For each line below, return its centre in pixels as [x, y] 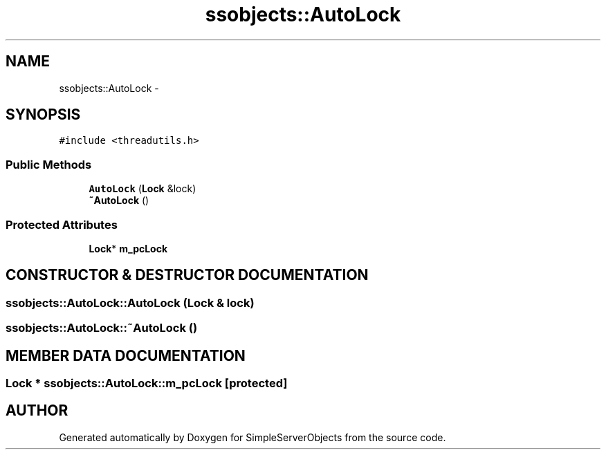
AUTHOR [37, 411]
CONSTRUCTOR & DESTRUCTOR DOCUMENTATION [187, 275]
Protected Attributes [62, 224]
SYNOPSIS [43, 115]
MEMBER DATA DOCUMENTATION [126, 355]
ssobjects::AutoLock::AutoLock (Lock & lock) [130, 303]
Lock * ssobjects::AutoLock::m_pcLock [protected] [147, 383]
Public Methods [49, 164]
